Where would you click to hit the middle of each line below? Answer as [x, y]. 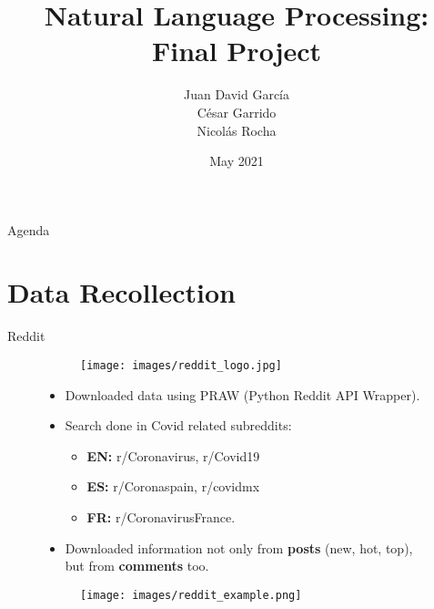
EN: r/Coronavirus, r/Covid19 [173, 455]
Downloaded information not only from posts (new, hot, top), [239, 547]
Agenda [29, 229]
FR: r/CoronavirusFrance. [161, 517]
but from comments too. [137, 566]
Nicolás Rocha [237, 130]
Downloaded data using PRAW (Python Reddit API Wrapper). [242, 394]
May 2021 [237, 161]
